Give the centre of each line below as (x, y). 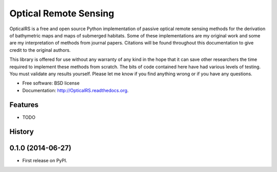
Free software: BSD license (51, 83)
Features (24, 105)
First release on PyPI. (45, 160)
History (22, 132)
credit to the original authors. (40, 50)
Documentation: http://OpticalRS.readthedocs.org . (75, 90)
